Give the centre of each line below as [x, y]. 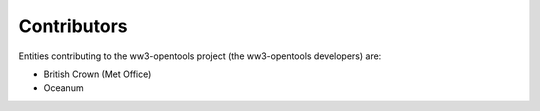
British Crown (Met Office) [97, 74]
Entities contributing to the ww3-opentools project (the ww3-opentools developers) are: [200, 56]
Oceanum [63, 88]
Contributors [73, 26]
